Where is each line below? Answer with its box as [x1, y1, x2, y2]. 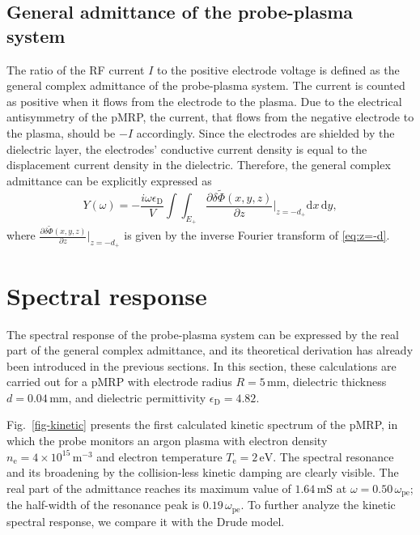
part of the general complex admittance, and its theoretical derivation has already [6, 342, 414, 359]
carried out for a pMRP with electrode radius [6, 373, 232, 390]
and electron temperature [96, 448, 223, 465]
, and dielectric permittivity [68, 389, 206, 405]
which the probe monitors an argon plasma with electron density [6, 432, 328, 449]
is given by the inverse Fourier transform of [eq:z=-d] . [124, 227, 390, 244]
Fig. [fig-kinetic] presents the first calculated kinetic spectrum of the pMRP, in [6, 416, 398, 433]
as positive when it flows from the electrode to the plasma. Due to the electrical [6, 92, 402, 109]
